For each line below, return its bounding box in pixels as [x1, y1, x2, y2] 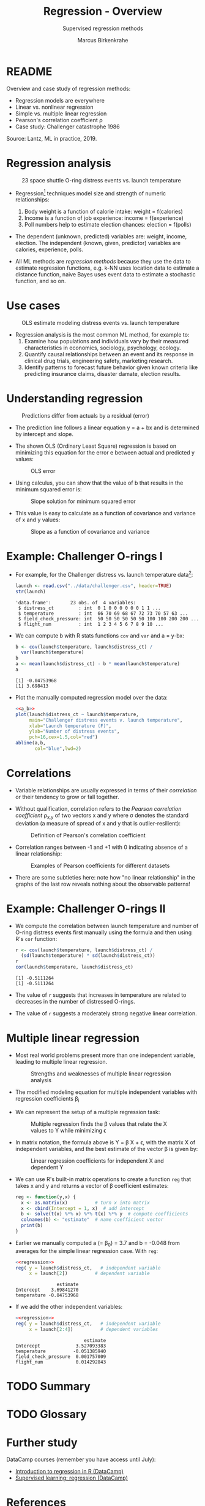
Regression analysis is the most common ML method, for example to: [15, 331, 190, 338]
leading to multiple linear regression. [15, 1058, 108, 1065]
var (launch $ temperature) [21, 649, 84, 655]
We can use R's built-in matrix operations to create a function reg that [15, 1175, 192, 1183]
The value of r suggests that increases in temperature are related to [15, 991, 187, 999]
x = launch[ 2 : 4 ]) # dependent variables [29, 1327, 158, 1333]
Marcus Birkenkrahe [77, 36, 129, 44]
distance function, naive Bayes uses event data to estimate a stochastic [15, 271, 196, 278]
